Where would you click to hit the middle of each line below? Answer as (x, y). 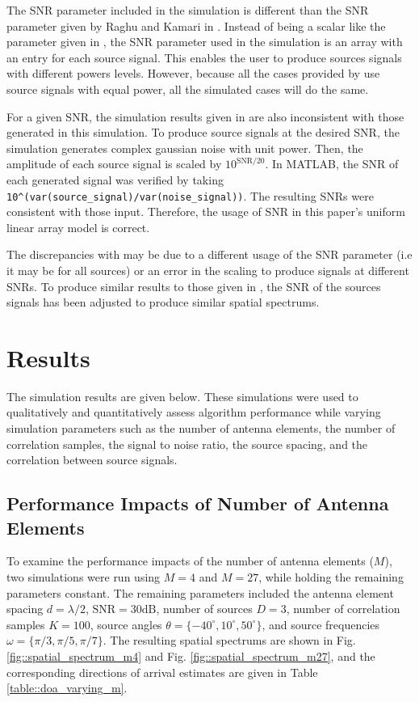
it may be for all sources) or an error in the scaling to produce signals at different (208, 270)
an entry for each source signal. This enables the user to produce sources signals (204, 57)
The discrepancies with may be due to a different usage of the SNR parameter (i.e (209, 254)
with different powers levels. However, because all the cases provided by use (193, 73)
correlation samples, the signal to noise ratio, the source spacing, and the (187, 444)
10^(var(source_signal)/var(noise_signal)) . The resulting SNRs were (190, 195)
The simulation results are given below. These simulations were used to (182, 396)
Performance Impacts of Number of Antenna (198, 503)
